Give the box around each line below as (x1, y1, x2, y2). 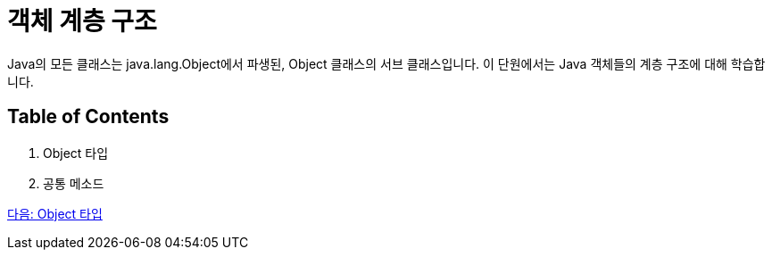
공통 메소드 (43, 175, 104, 191)
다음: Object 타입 (7, 205, 103, 221)
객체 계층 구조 (7, 6, 157, 37)
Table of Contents (7, 105, 170, 128)
